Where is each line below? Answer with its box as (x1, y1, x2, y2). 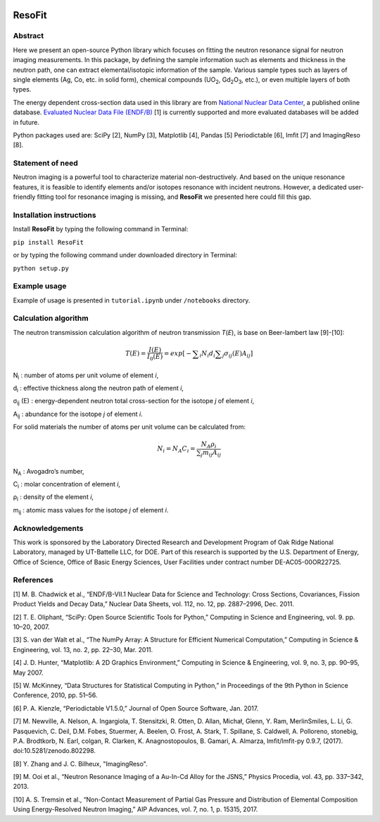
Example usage (13, 281, 67, 291)
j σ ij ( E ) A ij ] (222, 350, 253, 360)
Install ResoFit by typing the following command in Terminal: (13, 225, 189, 233)
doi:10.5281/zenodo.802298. (13, 747, 96, 755)
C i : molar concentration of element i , (13, 479, 121, 490)
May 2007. (13, 668, 44, 677)
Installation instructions (13, 210, 96, 220)
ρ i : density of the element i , (13, 493, 94, 503)
